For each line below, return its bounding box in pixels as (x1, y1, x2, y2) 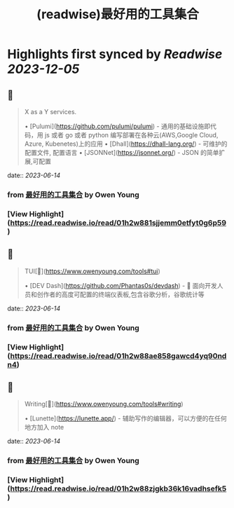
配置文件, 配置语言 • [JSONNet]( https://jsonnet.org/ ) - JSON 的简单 (24, 149, 219, 156)
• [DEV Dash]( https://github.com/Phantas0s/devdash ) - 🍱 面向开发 (24, 281, 217, 289)
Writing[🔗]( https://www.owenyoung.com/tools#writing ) (24, 400, 184, 409)
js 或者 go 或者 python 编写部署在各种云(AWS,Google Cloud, (44, 131, 219, 139)
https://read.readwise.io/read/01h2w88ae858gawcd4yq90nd (10, 351, 227, 361)
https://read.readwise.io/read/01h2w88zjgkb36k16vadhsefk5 (10, 484, 227, 494)
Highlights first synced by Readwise (7, 46, 223, 62)
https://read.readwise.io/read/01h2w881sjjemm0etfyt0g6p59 (10, 218, 226, 228)
